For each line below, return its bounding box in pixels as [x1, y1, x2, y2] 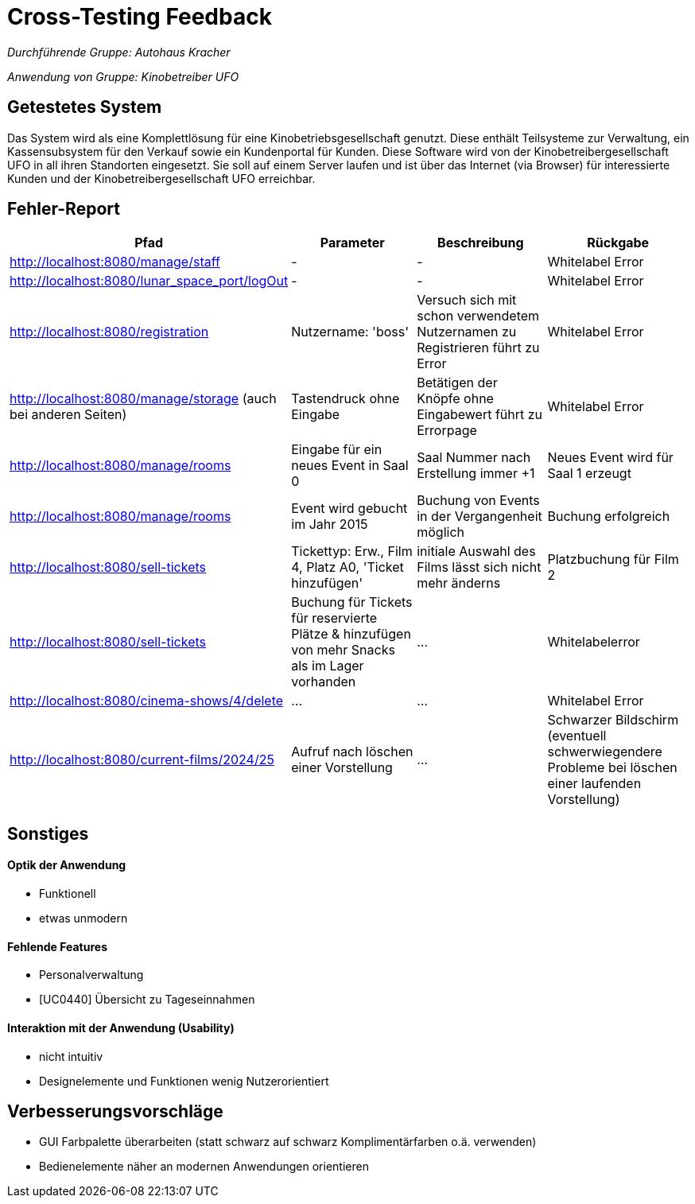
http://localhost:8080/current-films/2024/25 [10, 752, 274, 768]
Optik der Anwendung [7, 858, 126, 872]
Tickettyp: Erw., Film [291, 543, 413, 560]
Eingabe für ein [291, 441, 382, 458]
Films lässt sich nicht [417, 559, 542, 576]
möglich [417, 524, 464, 541]
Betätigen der [417, 375, 498, 391]
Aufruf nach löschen [291, 744, 414, 760]
